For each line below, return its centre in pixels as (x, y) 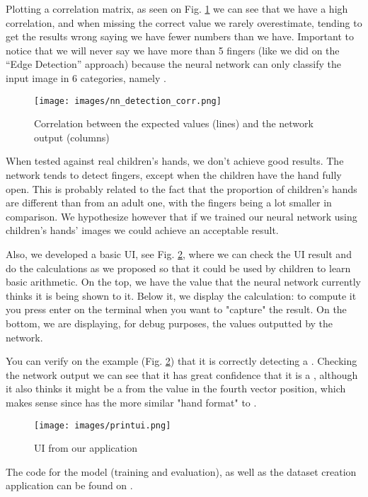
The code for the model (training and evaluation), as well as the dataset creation (181, 471)
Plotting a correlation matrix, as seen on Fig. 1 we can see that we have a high (177, 8)
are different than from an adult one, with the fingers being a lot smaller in (169, 203)
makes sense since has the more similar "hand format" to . (131, 402)
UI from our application (86, 448)
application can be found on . (69, 485)
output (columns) (72, 137)
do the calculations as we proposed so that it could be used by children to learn (178, 268)
